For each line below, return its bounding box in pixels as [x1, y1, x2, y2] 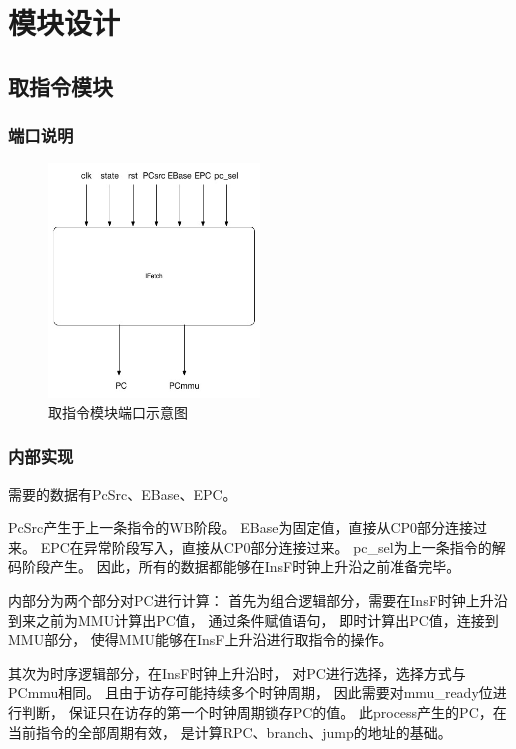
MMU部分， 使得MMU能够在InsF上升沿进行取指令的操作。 [8, 629, 393, 650]
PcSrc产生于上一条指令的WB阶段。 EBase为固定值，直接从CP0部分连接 [8, 517, 474, 538]
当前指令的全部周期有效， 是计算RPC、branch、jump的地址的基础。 [8, 721, 452, 742]
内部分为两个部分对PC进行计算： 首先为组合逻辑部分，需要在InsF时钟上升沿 [8, 589, 508, 610]
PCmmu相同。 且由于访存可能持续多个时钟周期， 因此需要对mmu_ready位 [8, 682, 493, 703]
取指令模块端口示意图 [48, 401, 188, 422]
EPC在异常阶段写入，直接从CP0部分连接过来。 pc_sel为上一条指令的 [40, 536, 492, 557]
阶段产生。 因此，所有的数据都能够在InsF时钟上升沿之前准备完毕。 [21, 556, 461, 577]
